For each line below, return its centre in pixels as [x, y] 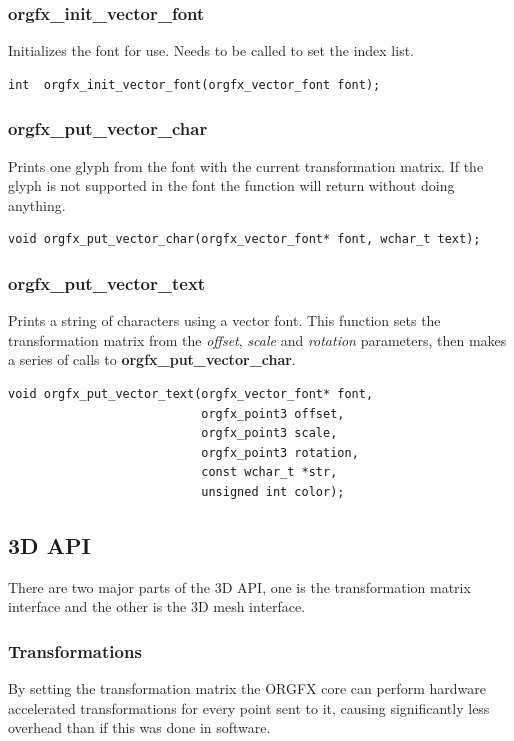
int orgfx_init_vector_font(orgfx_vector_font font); [194, 84]
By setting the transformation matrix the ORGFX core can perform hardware [247, 688]
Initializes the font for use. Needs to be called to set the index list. [211, 50]
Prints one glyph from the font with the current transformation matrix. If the [246, 165]
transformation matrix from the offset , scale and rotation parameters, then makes [257, 339]
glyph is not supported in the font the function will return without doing [231, 185]
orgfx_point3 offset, [273, 413]
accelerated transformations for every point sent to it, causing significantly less [249, 707]
